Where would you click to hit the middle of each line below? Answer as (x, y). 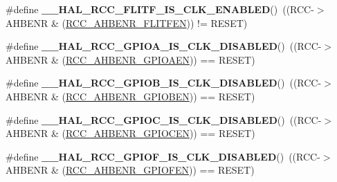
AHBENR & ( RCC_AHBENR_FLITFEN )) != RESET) (127, 22)
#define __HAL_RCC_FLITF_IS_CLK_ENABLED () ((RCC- (160, 9)
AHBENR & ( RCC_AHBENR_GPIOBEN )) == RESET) (130, 96)
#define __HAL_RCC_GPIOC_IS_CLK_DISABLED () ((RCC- (164, 119)
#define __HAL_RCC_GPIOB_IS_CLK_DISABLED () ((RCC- (164, 83)
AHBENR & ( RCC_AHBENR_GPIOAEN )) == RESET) (130, 59)
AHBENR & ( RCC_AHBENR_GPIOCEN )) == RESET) (130, 133)
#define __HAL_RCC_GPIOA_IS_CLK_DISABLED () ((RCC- (164, 46)
